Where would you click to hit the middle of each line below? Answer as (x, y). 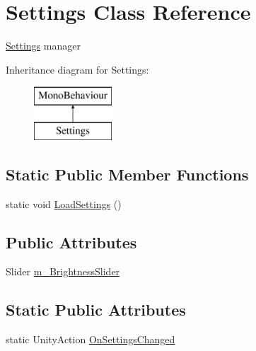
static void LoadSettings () (64, 203)
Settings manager (43, 46)
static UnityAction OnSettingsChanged (91, 339)
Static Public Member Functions (127, 174)
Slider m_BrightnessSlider (63, 271)
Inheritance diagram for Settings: (77, 69)
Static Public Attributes (96, 310)
